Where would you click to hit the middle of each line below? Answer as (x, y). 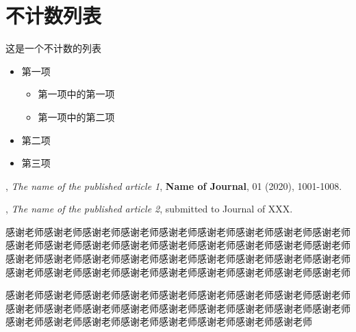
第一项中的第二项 (76, 116)
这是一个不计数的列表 (53, 48)
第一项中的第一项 (76, 94)
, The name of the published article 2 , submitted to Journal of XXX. (149, 209)
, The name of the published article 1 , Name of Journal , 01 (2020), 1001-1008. (174, 185)
